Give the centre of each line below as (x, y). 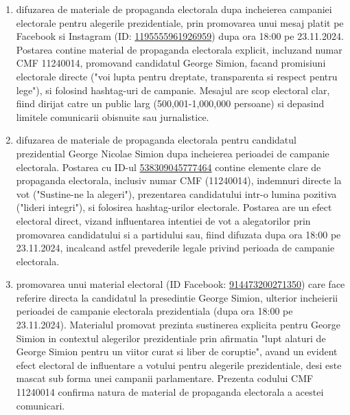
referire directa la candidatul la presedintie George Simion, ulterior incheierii (177, 297)
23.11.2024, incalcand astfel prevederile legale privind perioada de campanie (175, 248)
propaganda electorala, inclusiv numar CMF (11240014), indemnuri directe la (179, 180)
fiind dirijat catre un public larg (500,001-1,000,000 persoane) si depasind (170, 103)
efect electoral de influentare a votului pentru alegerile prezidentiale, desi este (179, 364)
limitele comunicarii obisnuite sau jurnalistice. (113, 116)
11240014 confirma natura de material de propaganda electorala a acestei (170, 392)
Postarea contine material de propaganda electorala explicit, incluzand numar (179, 49)
